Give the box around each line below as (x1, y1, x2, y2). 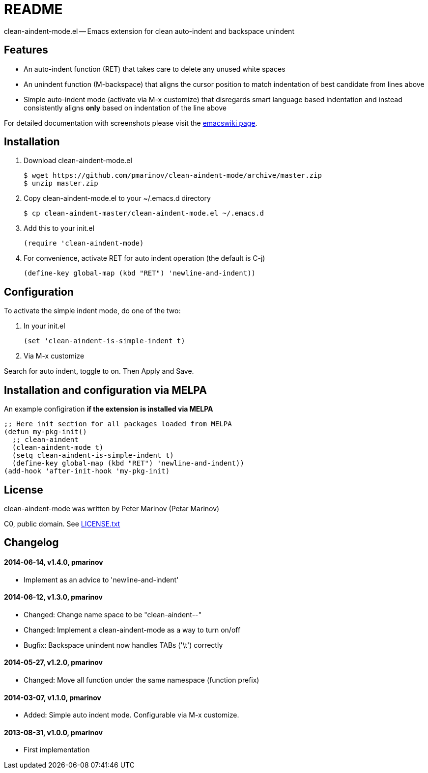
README (4, 1, 63, 18)
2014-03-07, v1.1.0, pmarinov (4, 693, 101, 702)
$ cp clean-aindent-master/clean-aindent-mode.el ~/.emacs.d (24, 209, 264, 218)
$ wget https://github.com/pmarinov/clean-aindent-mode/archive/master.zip (24, 171, 322, 180)
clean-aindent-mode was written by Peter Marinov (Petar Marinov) (4, 504, 220, 513)
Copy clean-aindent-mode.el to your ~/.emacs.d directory (24, 194, 211, 203)
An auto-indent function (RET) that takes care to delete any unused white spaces (24, 64, 285, 73)
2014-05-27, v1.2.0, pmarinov (4, 658, 103, 667)
